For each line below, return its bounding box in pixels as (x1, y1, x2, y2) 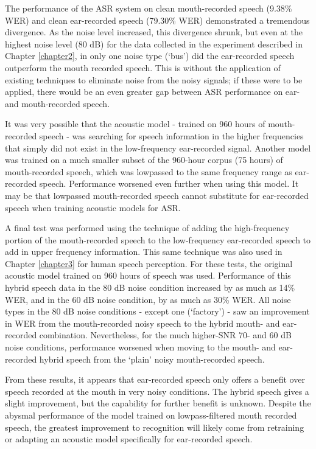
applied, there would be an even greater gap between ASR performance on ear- (5, 85, 300, 98)
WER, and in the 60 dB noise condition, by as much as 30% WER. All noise (5, 293, 291, 305)
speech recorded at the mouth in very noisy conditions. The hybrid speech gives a (5, 385, 309, 397)
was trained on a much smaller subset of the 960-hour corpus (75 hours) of (5, 153, 283, 166)
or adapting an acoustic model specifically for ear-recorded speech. (5, 433, 253, 445)
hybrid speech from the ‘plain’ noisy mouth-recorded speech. (39, 352, 265, 365)
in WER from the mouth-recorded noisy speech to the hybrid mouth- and (5, 316, 280, 329)
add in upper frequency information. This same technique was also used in (5, 245, 283, 258)
